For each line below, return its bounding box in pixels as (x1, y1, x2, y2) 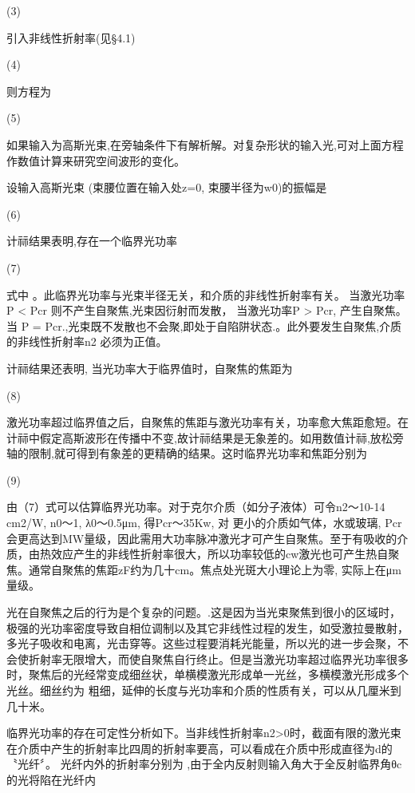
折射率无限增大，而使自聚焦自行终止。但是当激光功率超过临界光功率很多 (28, 650, 409, 667)
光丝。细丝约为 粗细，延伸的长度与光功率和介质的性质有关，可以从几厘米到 (6, 682, 401, 698)
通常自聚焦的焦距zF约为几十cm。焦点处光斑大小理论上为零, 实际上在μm (28, 561, 401, 577)
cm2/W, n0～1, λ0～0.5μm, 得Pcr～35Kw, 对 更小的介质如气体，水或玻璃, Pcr (6, 514, 402, 531)
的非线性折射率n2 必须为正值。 (6, 333, 168, 350)
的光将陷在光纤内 (6, 771, 96, 787)
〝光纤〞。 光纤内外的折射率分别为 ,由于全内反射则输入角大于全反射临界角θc (6, 755, 402, 772)
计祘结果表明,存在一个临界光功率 (6, 232, 177, 249)
